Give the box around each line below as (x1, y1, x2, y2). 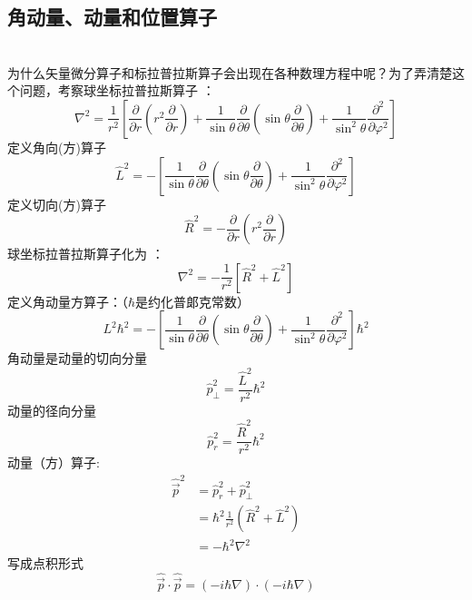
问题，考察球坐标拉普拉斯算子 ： (19, 81, 215, 100)
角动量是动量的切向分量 (7, 349, 147, 368)
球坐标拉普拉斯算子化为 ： (7, 244, 164, 263)
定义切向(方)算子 (7, 194, 106, 213)
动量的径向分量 (7, 400, 96, 419)
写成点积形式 (7, 554, 84, 573)
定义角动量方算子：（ (7, 291, 128, 310)
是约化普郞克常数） (135, 291, 251, 310)
